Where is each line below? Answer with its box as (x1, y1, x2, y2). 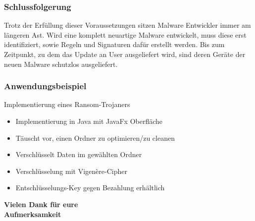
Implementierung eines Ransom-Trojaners (4, 99, 130, 110)
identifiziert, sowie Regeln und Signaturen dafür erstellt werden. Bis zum (4, 39, 225, 50)
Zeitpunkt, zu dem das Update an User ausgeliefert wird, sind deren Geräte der (4, 49, 246, 59)
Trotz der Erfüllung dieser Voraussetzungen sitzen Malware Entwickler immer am (4, 20, 251, 30)
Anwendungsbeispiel (4, 80, 87, 92)
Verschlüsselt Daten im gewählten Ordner (15, 149, 142, 160)
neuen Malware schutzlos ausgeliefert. (4, 58, 118, 69)
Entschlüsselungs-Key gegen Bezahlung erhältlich (15, 182, 165, 193)
